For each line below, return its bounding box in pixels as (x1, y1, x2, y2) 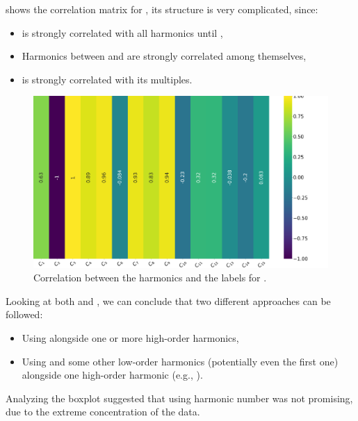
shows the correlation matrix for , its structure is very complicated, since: (6, 2, 318, 16)
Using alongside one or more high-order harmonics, (22, 330, 239, 345)
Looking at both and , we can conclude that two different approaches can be (6, 293, 331, 308)
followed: (6, 307, 43, 322)
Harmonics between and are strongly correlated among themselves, (22, 49, 307, 63)
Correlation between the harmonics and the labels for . (33, 270, 267, 285)
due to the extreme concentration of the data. (6, 404, 200, 419)
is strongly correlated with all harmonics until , (22, 25, 223, 40)
